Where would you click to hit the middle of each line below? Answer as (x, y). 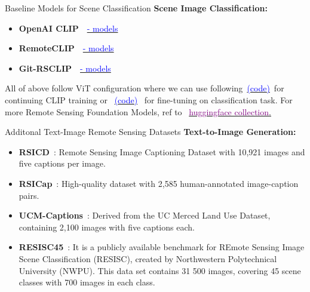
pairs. (29, 195)
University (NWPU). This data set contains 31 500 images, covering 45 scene (160, 270)
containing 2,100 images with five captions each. (107, 227)
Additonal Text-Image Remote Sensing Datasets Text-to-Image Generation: (151, 132)
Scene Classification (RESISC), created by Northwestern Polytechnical (148, 258)
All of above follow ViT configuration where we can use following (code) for (145, 88)
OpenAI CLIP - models (68, 28)
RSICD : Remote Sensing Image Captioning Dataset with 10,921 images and (162, 151)
